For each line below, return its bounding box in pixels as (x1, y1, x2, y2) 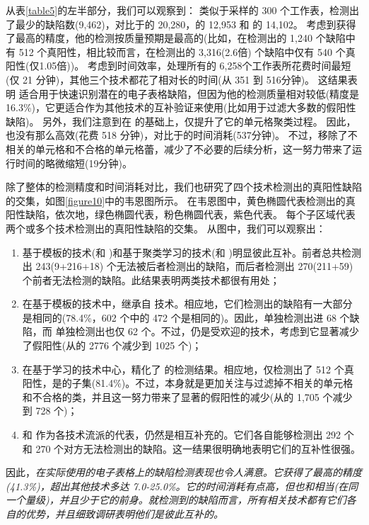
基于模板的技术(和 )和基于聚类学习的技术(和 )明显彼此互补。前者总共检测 (22, 244, 361, 259)
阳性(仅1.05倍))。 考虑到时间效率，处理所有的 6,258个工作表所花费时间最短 (6, 58, 351, 73)
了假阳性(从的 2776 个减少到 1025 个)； (22, 338, 202, 353)
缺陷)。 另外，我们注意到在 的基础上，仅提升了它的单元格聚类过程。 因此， (6, 113, 356, 128)
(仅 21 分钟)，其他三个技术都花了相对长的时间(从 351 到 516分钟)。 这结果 (6, 72, 348, 86)
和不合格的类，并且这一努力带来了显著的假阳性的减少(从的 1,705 (22, 389, 320, 404)
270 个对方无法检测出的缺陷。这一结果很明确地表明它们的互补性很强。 (35, 441, 361, 456)
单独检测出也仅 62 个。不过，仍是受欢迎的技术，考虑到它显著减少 (55, 324, 359, 339)
